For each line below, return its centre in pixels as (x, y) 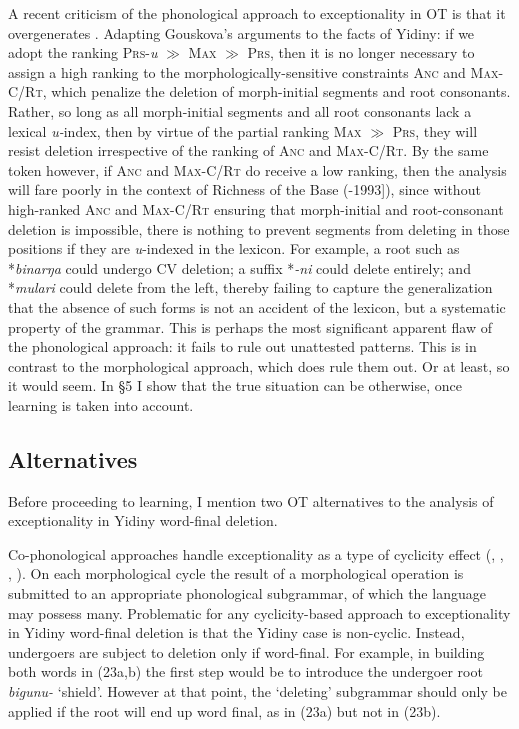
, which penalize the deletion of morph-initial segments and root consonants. (276, 91)
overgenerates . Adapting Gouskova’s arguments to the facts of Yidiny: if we (241, 32)
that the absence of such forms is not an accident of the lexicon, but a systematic (257, 306)
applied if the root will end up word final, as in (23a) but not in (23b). (224, 710)
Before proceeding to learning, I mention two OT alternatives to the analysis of (251, 500)
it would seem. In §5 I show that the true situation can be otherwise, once (235, 385)
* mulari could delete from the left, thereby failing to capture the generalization (250, 287)
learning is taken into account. (101, 404)
